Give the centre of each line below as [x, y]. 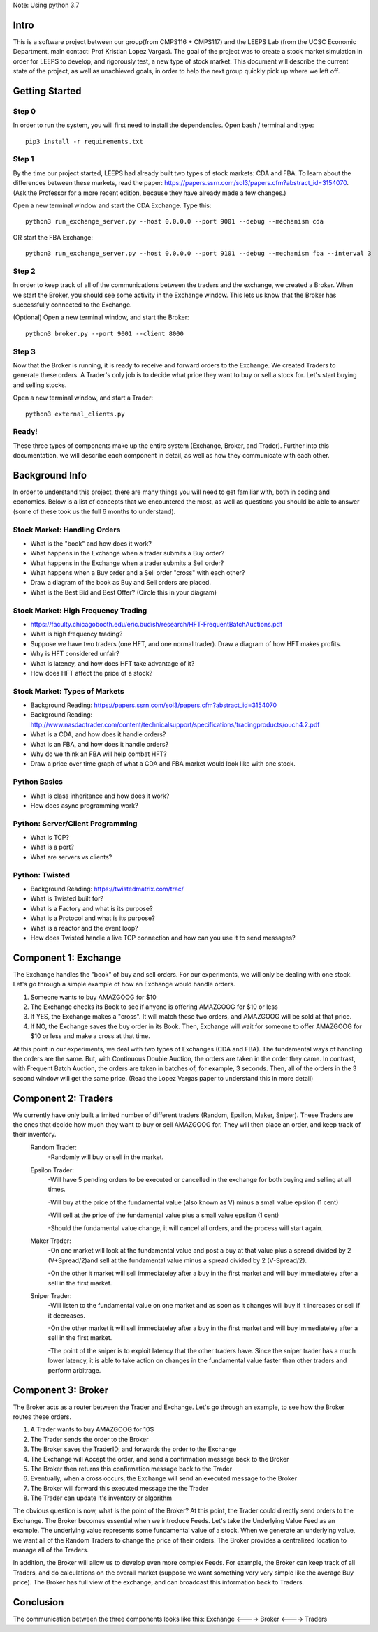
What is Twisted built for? [67, 898]
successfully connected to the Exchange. [72, 305]
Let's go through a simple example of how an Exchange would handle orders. [124, 984]
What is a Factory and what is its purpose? [92, 908]
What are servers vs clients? [71, 857]
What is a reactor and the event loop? [85, 928]
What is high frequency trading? [77, 634]
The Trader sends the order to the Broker [89, 1439]
